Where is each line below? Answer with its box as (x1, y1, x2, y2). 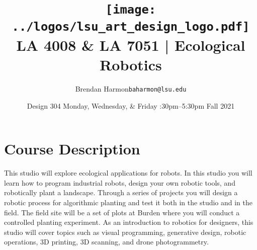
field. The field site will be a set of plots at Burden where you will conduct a (4, 207, 240, 217)
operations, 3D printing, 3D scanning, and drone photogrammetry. (4, 236, 209, 247)
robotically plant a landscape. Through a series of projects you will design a (4, 187, 238, 198)
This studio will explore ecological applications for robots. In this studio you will (4, 168, 252, 178)
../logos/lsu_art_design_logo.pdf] (12, 19, 250, 34)
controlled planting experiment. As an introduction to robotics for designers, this (4, 217, 253, 227)
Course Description (4, 138, 140, 159)
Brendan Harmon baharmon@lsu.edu (75, 83, 187, 94)
